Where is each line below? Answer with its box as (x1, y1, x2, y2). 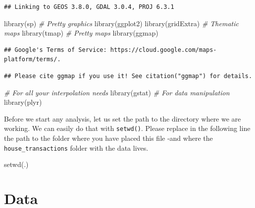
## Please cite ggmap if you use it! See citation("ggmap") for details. (4, 72, 253, 80)
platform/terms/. (4, 56, 61, 63)
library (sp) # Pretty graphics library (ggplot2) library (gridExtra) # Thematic (4, 18, 239, 28)
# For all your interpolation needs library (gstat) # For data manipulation (4, 87, 230, 97)
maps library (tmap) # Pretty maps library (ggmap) (4, 28, 158, 38)
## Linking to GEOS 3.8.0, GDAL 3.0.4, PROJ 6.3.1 (4, 3, 174, 10)
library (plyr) (4, 97, 42, 107)
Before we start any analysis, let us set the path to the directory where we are (4, 113, 241, 124)
